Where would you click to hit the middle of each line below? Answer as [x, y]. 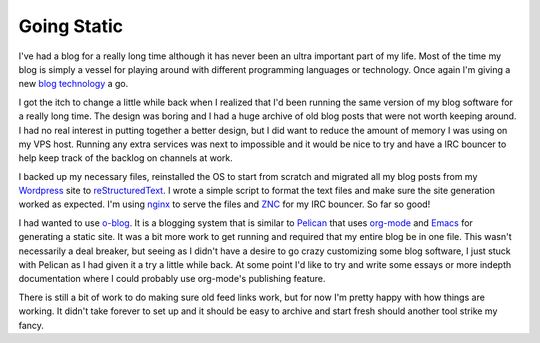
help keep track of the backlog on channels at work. [126, 158]
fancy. [31, 325]
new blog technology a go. [73, 84]
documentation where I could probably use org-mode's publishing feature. [172, 279]
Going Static [71, 26]
